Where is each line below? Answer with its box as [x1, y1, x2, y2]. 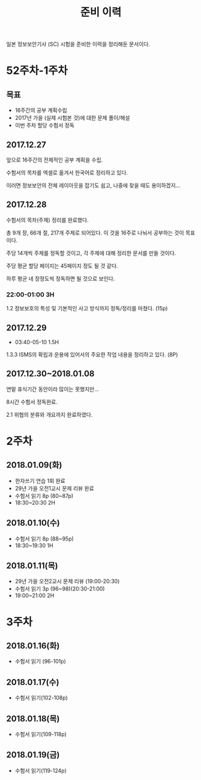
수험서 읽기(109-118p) [14, 730, 67, 737]
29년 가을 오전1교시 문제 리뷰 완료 [14, 485, 94, 492]
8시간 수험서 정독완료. [6, 398, 58, 405]
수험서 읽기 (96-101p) [14, 658, 66, 665]
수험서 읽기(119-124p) [14, 767, 67, 774]
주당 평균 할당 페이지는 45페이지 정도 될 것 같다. [6, 262, 118, 269]
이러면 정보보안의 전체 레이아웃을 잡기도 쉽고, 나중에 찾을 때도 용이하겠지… [6, 182, 181, 189]
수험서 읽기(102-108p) [14, 694, 68, 701]
